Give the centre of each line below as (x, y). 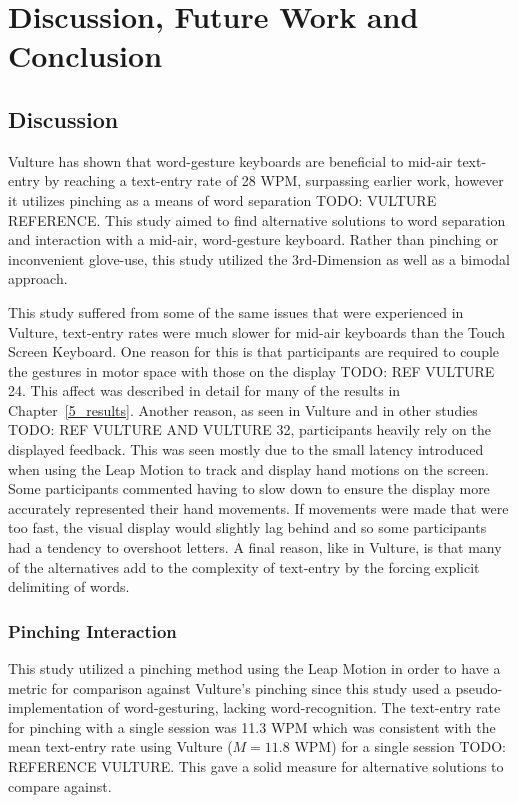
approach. (38, 278)
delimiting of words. (69, 586)
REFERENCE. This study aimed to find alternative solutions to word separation (257, 219)
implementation (56, 707)
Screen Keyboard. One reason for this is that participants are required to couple (254, 351)
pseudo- (479, 687)
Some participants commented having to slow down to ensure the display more (249, 488)
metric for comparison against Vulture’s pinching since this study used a (229, 687)
